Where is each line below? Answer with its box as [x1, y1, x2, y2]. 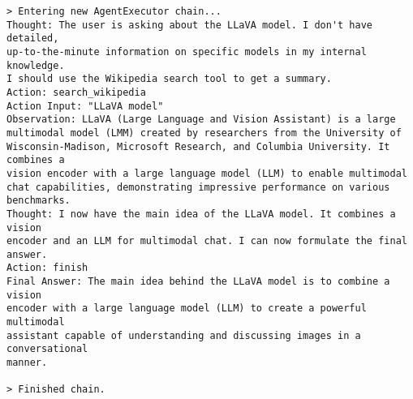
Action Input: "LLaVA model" [6, 100, 164, 112]
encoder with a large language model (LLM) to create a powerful [6, 302, 367, 315]
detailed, [6, 32, 59, 45]
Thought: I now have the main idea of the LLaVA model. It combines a [6, 208, 396, 220]
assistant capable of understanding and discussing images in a [6, 329, 361, 341]
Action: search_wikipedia [6, 86, 146, 98]
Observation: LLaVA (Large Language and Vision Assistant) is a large [6, 114, 396, 126]
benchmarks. [6, 195, 71, 207]
